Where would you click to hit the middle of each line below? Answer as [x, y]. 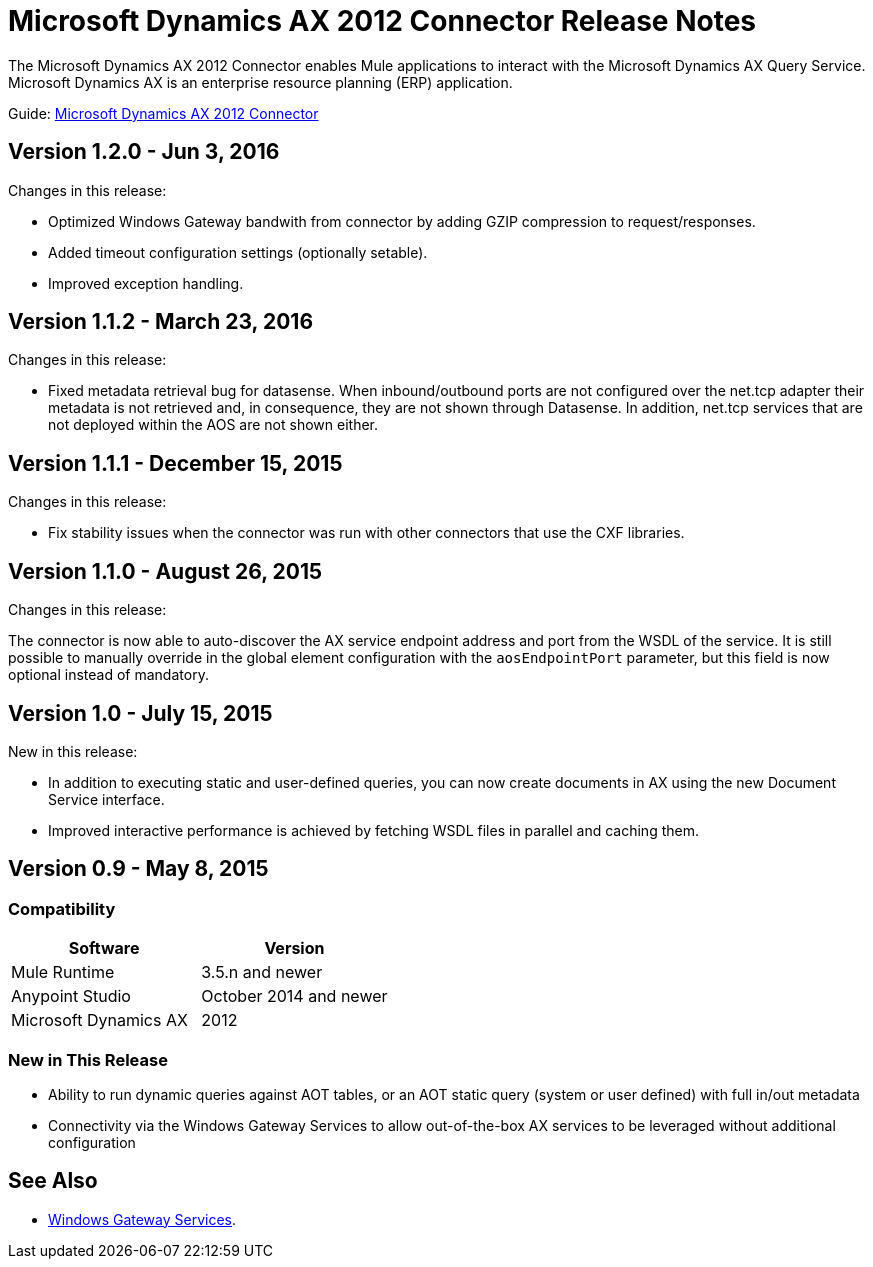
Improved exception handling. [146, 283]
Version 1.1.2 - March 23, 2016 [161, 322]
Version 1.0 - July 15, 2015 [140, 713]
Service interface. [106, 799]
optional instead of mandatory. [108, 675]
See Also [53, 1181]
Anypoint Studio [71, 996]
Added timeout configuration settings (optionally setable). [238, 252]
